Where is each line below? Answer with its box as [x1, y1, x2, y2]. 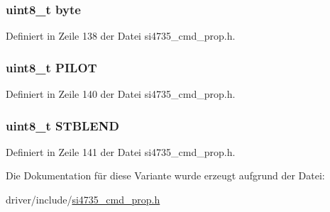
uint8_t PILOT [6, 58, 97, 76]
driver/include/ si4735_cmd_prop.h [6, 192, 160, 207]
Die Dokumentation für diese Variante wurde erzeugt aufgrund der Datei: [6, 168, 325, 183]
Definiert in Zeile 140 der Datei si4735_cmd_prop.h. [6, 87, 236, 101]
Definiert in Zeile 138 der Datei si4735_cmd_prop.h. [6, 28, 236, 43]
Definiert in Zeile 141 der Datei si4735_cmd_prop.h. [6, 144, 236, 159]
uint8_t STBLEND [6, 116, 119, 134]
